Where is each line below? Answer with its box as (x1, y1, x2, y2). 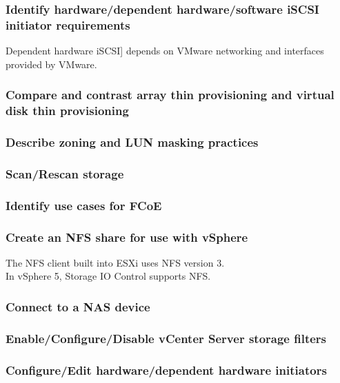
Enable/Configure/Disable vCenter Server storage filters (6, 329, 327, 346)
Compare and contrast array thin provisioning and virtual (6, 86, 334, 103)
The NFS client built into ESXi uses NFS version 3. (6, 255, 225, 269)
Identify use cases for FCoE (6, 196, 162, 214)
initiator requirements (6, 16, 130, 33)
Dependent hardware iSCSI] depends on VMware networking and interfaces (6, 43, 324, 58)
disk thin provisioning (6, 102, 129, 119)
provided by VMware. (6, 56, 97, 71)
